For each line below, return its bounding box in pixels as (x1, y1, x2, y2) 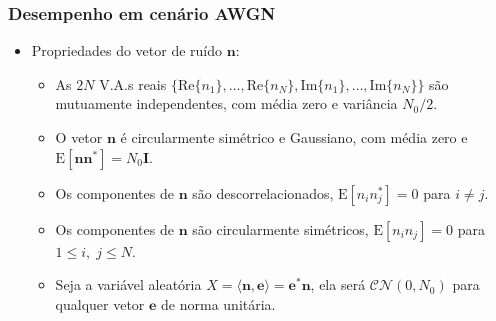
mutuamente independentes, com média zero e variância (55, 93, 398, 114)
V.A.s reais (99, 73, 167, 94)
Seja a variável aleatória (55, 274, 202, 295)
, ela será (310, 274, 366, 295)
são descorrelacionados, (192, 182, 334, 203)
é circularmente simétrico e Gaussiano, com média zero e (120, 127, 468, 147)
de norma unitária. (161, 293, 276, 314)
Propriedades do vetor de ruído (31, 40, 223, 61)
